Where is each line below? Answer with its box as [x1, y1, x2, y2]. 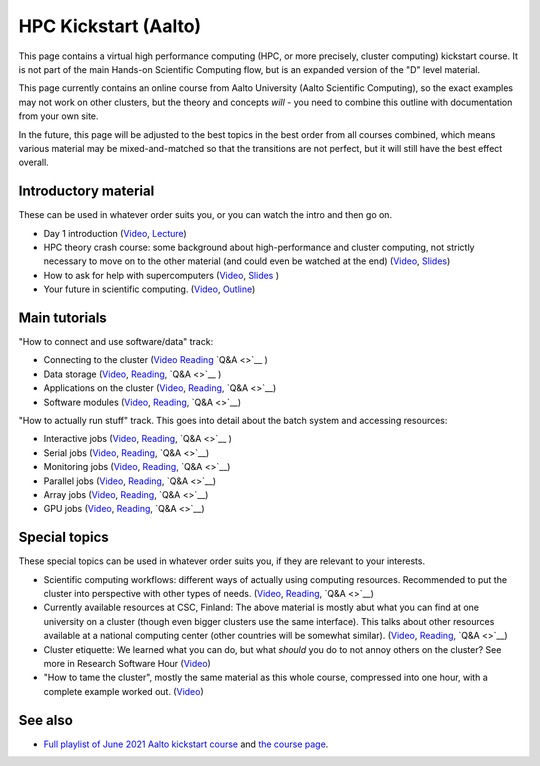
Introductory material [18, 183, 155, 200]
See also [18, 711, 74, 729]
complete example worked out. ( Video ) [43, 685, 204, 697]
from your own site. [18, 110, 99, 122]
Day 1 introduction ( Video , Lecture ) [43, 227, 187, 239]
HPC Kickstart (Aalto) [18, 15, 202, 37]
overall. [18, 156, 49, 169]
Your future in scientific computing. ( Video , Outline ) [43, 283, 256, 295]
